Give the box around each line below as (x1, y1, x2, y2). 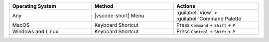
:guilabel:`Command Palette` (176, 15, 243, 22)
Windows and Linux (12, 28, 59, 35)
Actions (176, 3, 195, 9)
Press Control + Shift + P (176, 28, 235, 35)
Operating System (12, 3, 57, 9)
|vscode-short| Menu (94, 12, 144, 19)
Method (94, 3, 114, 9)
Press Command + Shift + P (176, 22, 235, 28)
